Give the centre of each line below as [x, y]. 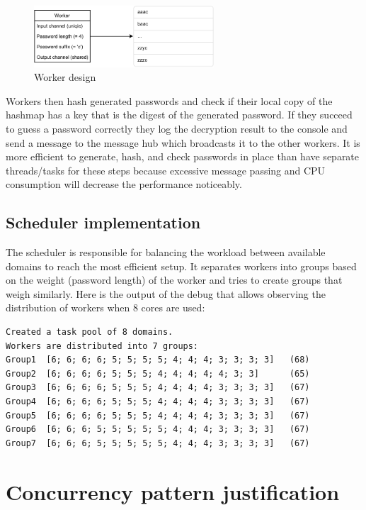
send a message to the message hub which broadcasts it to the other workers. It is [183, 142]
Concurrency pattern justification [173, 491]
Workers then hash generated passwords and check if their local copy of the [169, 100]
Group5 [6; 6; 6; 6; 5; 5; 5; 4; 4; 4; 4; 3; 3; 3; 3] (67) [158, 415]
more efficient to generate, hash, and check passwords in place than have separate [183, 156]
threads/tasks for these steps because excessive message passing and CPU [166, 170]
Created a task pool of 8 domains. [90, 332]
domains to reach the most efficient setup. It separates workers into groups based [181, 266]
